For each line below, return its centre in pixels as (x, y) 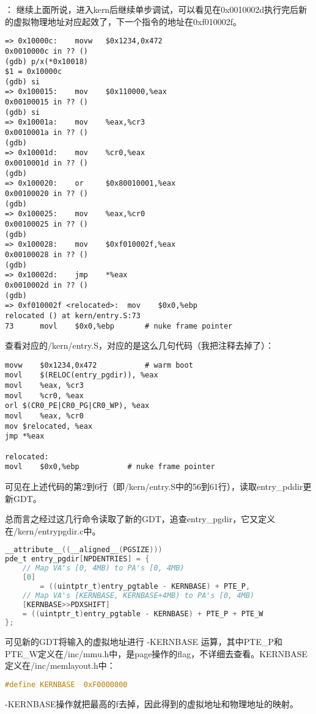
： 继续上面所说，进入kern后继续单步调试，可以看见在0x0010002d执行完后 (152, 9)
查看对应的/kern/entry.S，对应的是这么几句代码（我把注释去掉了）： (139, 345)
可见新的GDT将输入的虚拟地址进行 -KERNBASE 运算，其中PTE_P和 (144, 642)
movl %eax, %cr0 (44, 416)
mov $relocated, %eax (49, 426)
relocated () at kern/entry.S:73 (73, 315)
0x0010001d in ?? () (47, 163)
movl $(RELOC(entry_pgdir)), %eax (82, 375)
